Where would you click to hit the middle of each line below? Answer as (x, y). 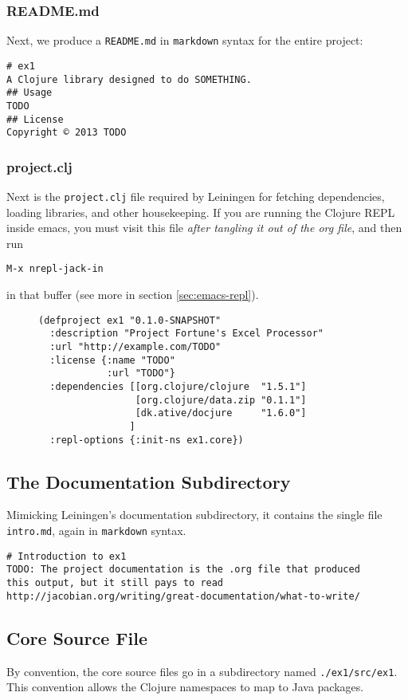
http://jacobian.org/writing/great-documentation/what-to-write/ (183, 596)
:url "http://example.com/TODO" (135, 347)
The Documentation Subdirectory (149, 481)
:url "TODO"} (141, 374)
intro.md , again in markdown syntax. (96, 531)
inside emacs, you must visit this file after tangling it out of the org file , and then (204, 228)
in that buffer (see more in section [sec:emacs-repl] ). (133, 295)
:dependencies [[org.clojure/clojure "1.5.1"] (178, 387)
